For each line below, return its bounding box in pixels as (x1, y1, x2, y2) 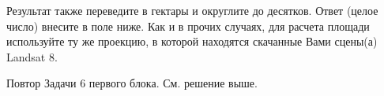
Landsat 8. (6, 48, 58, 65)
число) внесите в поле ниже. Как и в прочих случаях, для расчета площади (6, 17, 370, 34)
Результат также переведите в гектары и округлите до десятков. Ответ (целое (6, 2, 378, 18)
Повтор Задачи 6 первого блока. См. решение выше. (6, 75, 258, 91)
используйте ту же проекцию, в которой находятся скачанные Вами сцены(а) (6, 33, 378, 50)
